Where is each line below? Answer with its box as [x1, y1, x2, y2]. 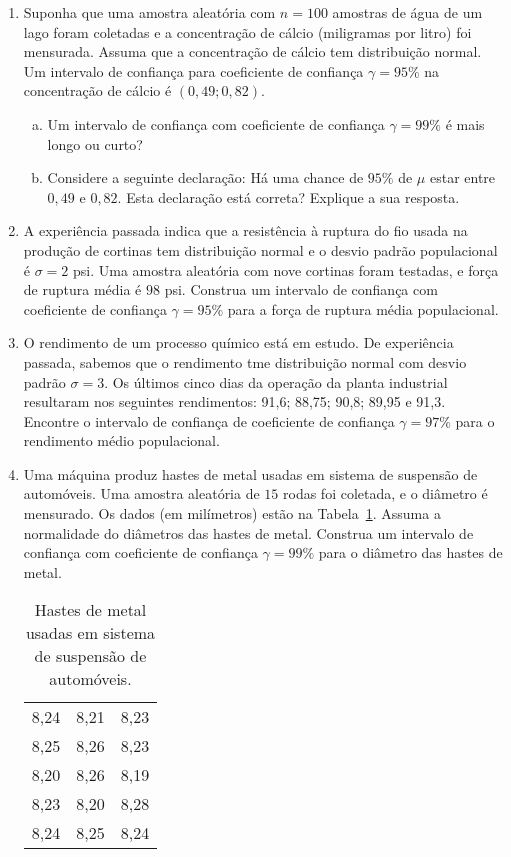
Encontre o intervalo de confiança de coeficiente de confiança [23, 410, 395, 431]
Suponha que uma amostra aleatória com [23, 2, 276, 22]
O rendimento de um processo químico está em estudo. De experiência [23, 332, 454, 353]
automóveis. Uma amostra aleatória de [23, 483, 260, 504]
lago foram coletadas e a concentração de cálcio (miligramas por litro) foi [23, 21, 472, 42]
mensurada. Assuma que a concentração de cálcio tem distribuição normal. [23, 41, 482, 62]
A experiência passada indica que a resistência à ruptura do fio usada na [23, 220, 468, 241]
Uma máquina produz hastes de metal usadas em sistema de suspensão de [23, 463, 478, 484]
